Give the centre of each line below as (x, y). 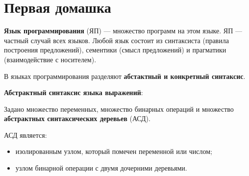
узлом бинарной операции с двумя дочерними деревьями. (101, 168)
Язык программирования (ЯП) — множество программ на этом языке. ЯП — (123, 31)
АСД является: (25, 135)
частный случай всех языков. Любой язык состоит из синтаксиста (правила (116, 40)
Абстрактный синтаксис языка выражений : (74, 92)
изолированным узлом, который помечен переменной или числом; (114, 151)
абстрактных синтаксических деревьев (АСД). (77, 118)
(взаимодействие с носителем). (50, 59)
